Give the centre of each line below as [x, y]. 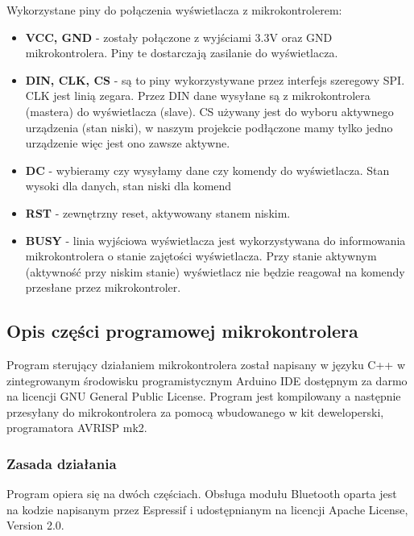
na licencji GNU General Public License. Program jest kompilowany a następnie [204, 396]
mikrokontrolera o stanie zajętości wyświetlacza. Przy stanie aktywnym [201, 256]
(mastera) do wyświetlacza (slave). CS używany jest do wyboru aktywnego [209, 111]
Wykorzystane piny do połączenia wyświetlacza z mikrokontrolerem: [174, 10]
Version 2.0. [35, 525]
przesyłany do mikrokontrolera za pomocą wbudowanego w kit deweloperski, [195, 411]
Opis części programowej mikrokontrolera [182, 331]
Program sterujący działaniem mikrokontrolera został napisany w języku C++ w [206, 365]
